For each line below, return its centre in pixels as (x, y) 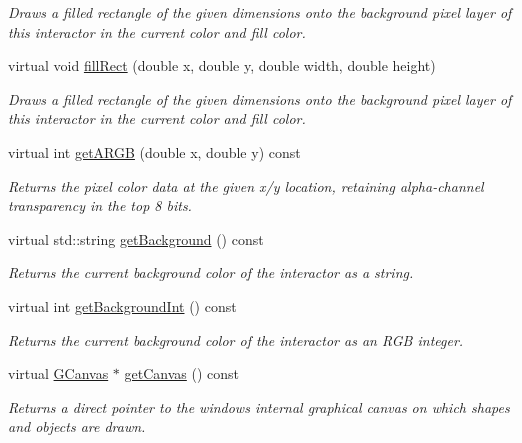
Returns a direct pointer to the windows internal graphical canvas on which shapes (259, 406)
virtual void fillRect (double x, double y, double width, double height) (222, 65)
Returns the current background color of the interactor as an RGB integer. (236, 339)
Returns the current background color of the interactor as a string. (211, 272)
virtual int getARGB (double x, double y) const (154, 151)
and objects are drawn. (77, 426)
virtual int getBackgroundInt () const (122, 305)
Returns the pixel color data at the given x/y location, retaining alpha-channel (246, 185)
